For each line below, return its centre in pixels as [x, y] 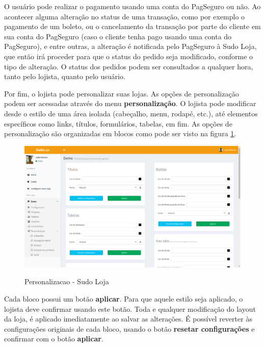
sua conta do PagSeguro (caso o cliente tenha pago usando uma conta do [118, 36]
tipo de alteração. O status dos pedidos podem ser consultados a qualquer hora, [129, 66]
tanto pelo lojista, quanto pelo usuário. [65, 76]
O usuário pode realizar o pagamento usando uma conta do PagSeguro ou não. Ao [132, 6]
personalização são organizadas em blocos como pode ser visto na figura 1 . [120, 133]
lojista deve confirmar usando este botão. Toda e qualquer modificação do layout [130, 308]
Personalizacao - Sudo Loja [67, 281]
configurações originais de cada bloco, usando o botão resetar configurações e [129, 328]
